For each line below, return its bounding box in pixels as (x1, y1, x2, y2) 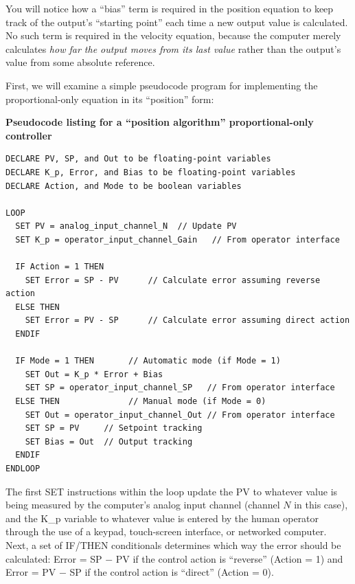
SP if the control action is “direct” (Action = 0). (69, 565, 274, 579)
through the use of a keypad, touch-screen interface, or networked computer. (5, 524, 327, 539)
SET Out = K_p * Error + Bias (25, 369, 163, 379)
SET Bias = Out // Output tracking (25, 436, 193, 447)
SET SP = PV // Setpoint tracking (25, 423, 203, 434)
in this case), (294, 497, 348, 512)
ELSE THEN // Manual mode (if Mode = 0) (15, 396, 266, 407)
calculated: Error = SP (5, 551, 102, 565)
